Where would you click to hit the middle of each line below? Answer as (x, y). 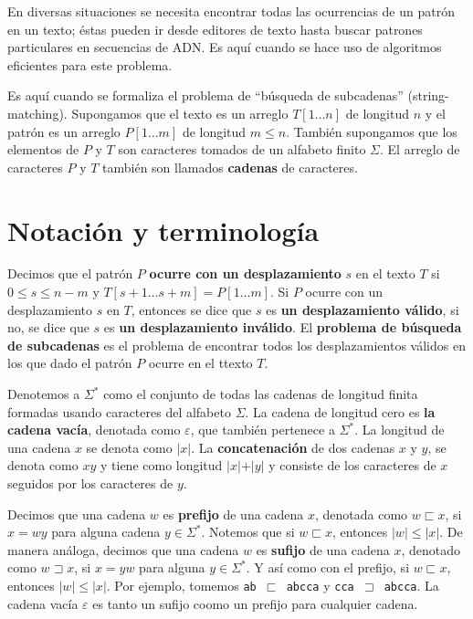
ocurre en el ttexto (200, 363)
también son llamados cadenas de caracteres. (230, 167)
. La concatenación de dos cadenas (293, 447)
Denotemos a (44, 394)
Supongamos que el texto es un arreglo (180, 113)
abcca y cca (320, 585)
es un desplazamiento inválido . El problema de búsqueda (283, 327)
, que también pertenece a (263, 430)
